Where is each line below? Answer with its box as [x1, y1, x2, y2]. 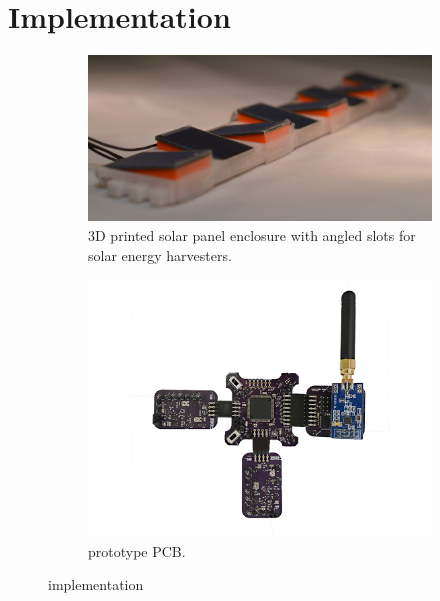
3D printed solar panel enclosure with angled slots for [88, 225, 416, 245]
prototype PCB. [88, 540, 186, 561]
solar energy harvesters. [88, 244, 232, 265]
